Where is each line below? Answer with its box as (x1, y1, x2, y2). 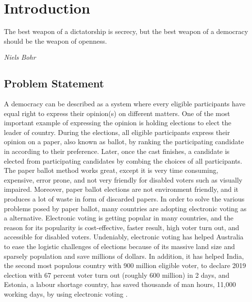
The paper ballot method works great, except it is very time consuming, (4, 165, 218, 175)
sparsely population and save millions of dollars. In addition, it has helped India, (4, 251, 244, 261)
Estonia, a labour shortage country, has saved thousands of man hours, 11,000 (4, 279, 236, 289)
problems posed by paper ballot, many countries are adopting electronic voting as (4, 203, 247, 213)
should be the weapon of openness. (4, 35, 107, 46)
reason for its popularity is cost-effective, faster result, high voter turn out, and (4, 222, 239, 232)
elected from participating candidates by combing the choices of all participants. (4, 155, 242, 166)
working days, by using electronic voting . (4, 288, 128, 299)
